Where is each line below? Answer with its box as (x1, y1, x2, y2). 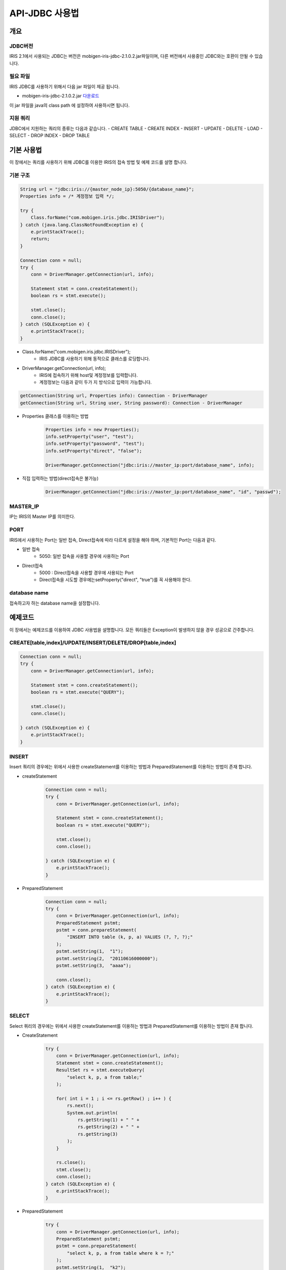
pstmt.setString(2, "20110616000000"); (56, 956, 158, 961)
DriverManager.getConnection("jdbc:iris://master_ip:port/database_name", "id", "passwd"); (45, 489, 281, 495)
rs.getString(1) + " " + (77, 1117, 140, 1123)
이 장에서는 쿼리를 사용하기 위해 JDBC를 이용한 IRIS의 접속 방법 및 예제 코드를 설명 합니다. (9, 159, 188, 165)
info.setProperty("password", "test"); (45, 441, 145, 447)
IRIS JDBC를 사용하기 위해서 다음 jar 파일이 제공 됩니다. (9, 83, 120, 89)
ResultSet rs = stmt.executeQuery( (56, 1067, 145, 1073)
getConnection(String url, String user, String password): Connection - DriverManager (20, 400, 243, 406)
